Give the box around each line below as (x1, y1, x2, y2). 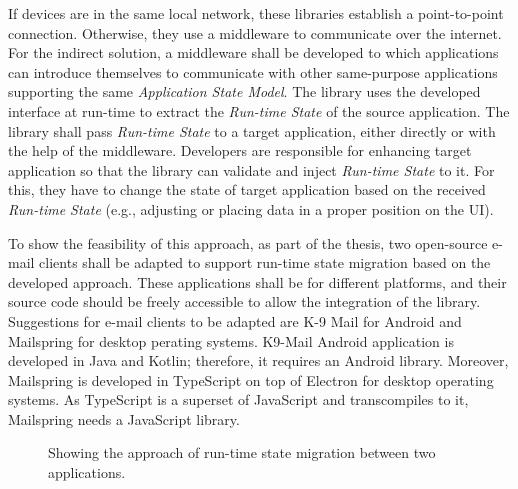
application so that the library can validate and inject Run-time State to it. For (8, 159, 495, 180)
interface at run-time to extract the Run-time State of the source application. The (8, 100, 510, 121)
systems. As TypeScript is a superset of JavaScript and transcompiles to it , (8, 389, 469, 410)
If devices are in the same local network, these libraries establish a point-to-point (8, 3, 504, 23)
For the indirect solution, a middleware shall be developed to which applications (8, 42, 499, 63)
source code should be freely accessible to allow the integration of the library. (8, 291, 481, 312)
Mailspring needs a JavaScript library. (8, 408, 240, 429)
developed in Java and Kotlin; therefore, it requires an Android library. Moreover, (8, 350, 509, 371)
